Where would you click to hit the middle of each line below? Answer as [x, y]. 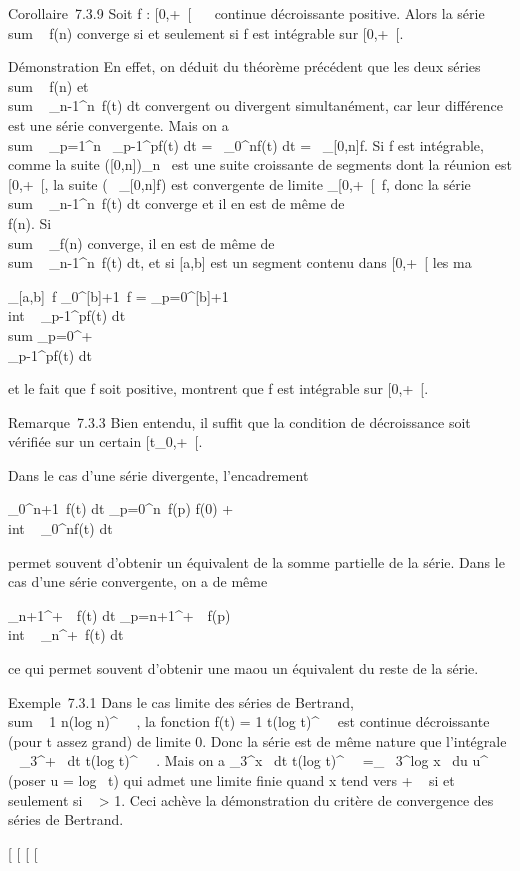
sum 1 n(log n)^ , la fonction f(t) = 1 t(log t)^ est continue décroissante [249, 721]
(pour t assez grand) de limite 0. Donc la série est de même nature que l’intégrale [257, 740]
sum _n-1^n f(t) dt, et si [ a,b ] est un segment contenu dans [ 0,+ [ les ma [240, 262]
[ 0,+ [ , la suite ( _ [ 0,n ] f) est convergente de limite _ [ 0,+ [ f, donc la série [239, 183]
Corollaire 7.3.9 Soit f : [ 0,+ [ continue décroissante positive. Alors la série [246, 13]
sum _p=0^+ [50, 334]
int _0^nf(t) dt [60, 528]
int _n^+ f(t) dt [66, 634]
